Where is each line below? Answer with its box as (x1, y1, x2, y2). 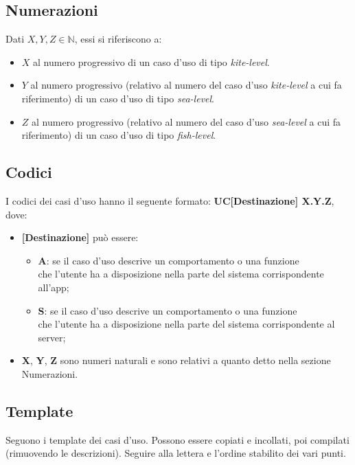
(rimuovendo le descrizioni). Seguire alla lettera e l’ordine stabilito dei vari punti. (5, 446, 346, 460)
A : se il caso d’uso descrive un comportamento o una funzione (38, 253, 299, 267)
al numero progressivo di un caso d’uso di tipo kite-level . (33, 54, 270, 69)
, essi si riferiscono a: (74, 32, 162, 46)
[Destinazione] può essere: (21, 230, 139, 245)
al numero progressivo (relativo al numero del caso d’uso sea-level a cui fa (32, 114, 341, 128)
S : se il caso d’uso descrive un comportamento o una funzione (38, 303, 297, 317)
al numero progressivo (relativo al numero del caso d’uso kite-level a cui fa (30, 78, 342, 92)
